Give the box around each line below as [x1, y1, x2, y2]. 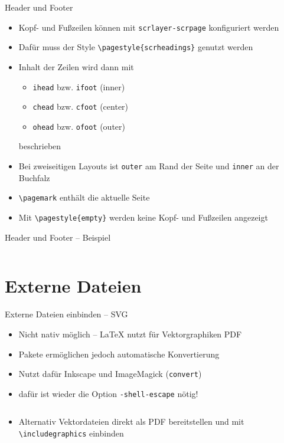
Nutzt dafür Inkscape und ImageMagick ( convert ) [18, 367, 202, 380]
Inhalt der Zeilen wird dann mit [18, 60, 134, 73]
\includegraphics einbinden [18, 427, 124, 439]
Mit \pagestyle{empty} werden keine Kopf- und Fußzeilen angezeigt [18, 211, 268, 223]
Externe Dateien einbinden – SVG [5, 308, 128, 320]
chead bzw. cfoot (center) [32, 100, 129, 113]
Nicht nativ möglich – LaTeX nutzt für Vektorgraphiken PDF [18, 327, 242, 340]
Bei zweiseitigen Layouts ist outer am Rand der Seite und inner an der [18, 160, 279, 172]
